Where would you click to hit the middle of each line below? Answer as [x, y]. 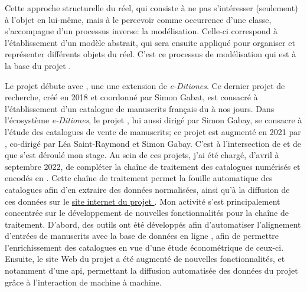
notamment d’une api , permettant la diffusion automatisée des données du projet [151, 270]
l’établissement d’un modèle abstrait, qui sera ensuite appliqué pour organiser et [150, 42]
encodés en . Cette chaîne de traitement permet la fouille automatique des [139, 178]
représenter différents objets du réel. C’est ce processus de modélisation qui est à [151, 54]
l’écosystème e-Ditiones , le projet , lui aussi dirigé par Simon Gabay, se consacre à [153, 120]
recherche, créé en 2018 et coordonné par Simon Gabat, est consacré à [131, 97]
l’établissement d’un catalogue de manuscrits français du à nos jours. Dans [140, 108]
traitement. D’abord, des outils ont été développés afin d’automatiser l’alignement [153, 224]
